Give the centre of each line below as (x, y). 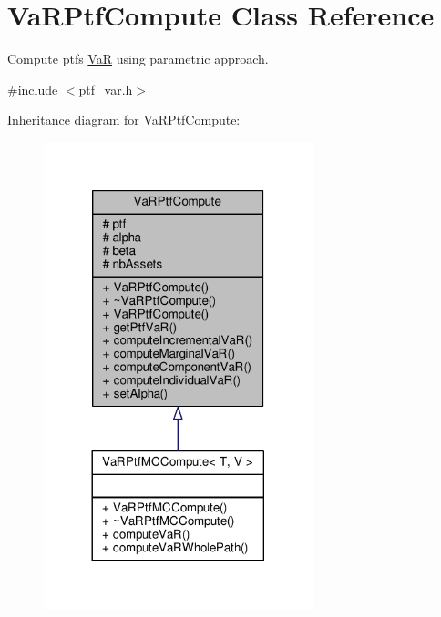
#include (33, 89)
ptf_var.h (106, 89)
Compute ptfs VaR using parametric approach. (138, 59)
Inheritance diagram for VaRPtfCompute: (124, 120)
